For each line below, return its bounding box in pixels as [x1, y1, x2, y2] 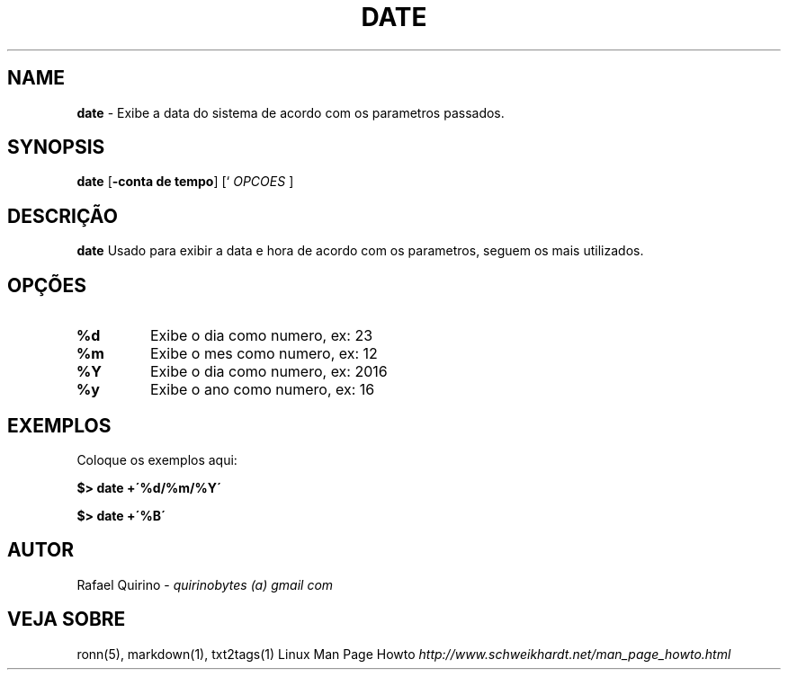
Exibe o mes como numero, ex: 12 [149, 344, 378, 363]
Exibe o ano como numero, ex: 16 [149, 380, 375, 399]
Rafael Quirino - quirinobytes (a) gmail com [76, 576, 334, 592]
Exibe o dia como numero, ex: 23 [149, 326, 373, 345]
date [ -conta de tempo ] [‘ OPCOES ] [76, 174, 294, 190]
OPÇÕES [7, 273, 87, 297]
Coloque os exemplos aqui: [76, 451, 237, 468]
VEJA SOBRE [7, 608, 126, 631]
